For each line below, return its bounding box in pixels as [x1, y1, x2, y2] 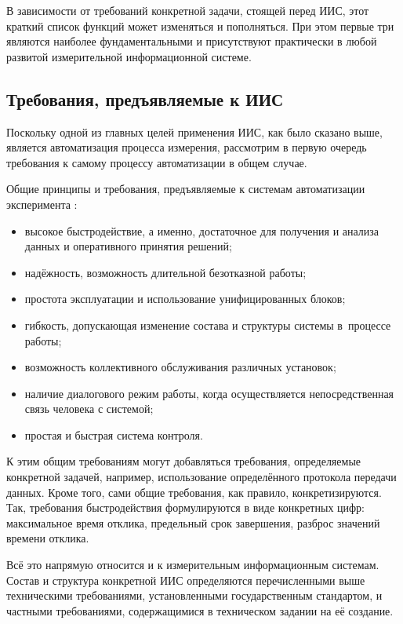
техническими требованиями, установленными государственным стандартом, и [6, 587, 383, 604]
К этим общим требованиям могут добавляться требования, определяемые [6, 453, 361, 469]
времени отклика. [6, 530, 89, 546]
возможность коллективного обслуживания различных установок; [24, 359, 336, 375]
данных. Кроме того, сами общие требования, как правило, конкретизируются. [6, 484, 382, 500]
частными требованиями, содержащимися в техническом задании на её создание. [6, 602, 394, 619]
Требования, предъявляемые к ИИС [6, 86, 284, 111]
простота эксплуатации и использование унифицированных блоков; [24, 290, 346, 307]
